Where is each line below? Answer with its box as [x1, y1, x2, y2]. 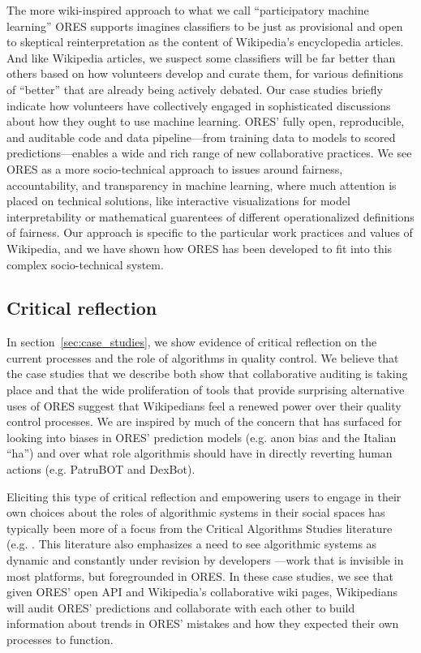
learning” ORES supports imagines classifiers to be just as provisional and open [6, 17, 403, 34]
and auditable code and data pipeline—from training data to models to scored [6, 128, 396, 145]
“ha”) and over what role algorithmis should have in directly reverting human [6, 445, 393, 462]
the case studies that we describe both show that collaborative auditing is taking [6, 365, 408, 382]
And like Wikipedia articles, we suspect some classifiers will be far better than [6, 49, 396, 66]
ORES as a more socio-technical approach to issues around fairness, [6, 160, 343, 177]
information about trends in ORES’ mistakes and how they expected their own [6, 615, 399, 632]
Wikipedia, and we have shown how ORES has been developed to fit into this [6, 239, 393, 256]
